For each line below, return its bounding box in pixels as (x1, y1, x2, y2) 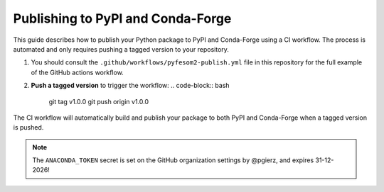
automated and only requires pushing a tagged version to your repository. (13, 45, 229, 53)
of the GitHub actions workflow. (31, 68, 124, 77)
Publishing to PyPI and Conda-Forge (13, 11, 232, 26)
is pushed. (13, 123, 44, 132)
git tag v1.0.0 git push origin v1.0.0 (48, 97, 149, 106)
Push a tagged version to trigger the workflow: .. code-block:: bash (31, 81, 230, 90)
